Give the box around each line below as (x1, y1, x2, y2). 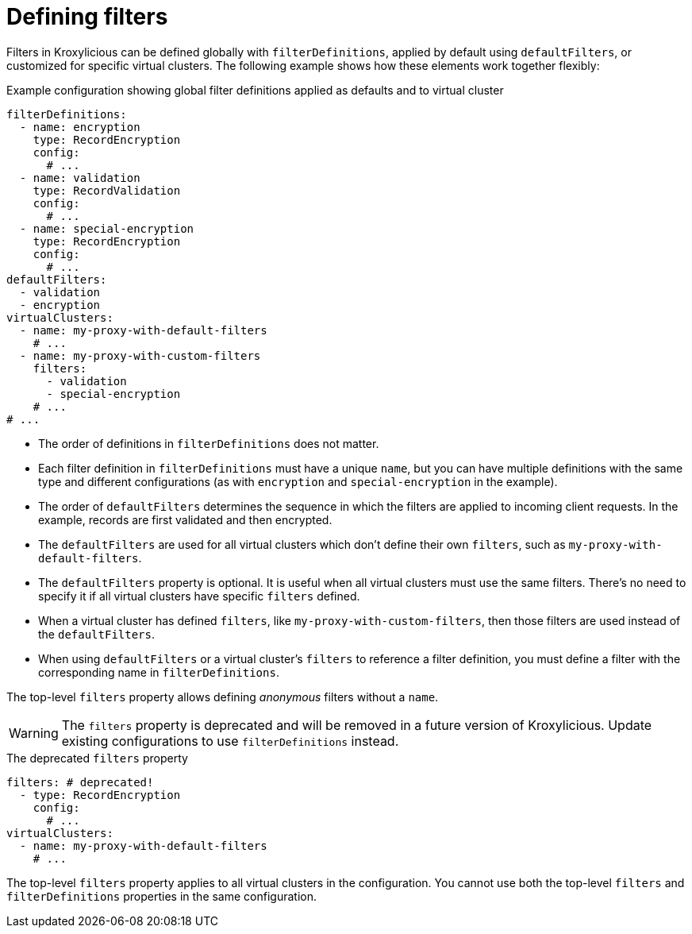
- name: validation (19, 171, 140, 184)
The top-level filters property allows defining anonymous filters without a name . (6, 689, 439, 704)
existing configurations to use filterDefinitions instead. (61, 732, 399, 749)
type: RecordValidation (33, 183, 181, 197)
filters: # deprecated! (6, 775, 154, 789)
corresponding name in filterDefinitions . (38, 665, 279, 679)
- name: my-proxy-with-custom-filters (19, 349, 261, 362)
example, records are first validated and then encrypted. (38, 512, 333, 527)
